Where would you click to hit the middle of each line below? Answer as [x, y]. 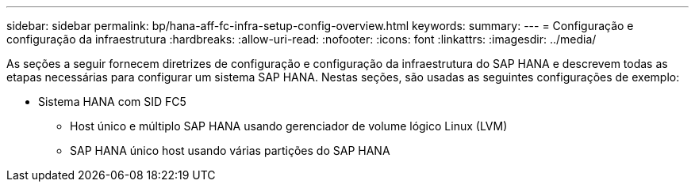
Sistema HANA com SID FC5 [112, 102]
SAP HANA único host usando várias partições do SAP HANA [230, 150]
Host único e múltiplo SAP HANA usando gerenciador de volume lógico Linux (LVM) [289, 126]
